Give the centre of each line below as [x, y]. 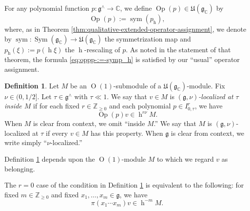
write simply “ [26, 142]
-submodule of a [137, 85]
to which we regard [185, 158]
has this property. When [127, 133]
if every [57, 133]
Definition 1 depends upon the [50, 158]
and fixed [65, 194]
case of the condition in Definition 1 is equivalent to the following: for [140, 185]
